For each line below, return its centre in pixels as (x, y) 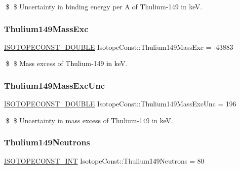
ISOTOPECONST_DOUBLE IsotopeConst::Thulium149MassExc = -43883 (119, 47)
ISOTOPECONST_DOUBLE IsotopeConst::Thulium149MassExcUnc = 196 (120, 104)
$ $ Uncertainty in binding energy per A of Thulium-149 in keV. (104, 6)
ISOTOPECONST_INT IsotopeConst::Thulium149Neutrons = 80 (104, 160)
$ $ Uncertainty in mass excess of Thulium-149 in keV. (89, 120)
